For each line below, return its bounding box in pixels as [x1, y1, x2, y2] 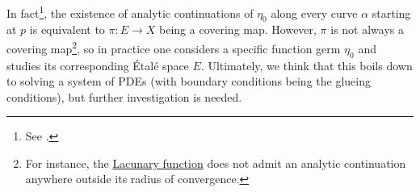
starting [372, 4, 411, 21]
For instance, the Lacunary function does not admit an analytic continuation [25, 154, 406, 171]
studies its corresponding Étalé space [6, 56, 189, 73]
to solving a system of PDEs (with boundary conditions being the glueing [6, 73, 371, 90]
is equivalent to [29, 21, 105, 38]
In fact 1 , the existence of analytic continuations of [6, 2, 254, 21]
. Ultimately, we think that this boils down [200, 56, 413, 73]
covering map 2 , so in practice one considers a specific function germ [6, 38, 341, 56]
